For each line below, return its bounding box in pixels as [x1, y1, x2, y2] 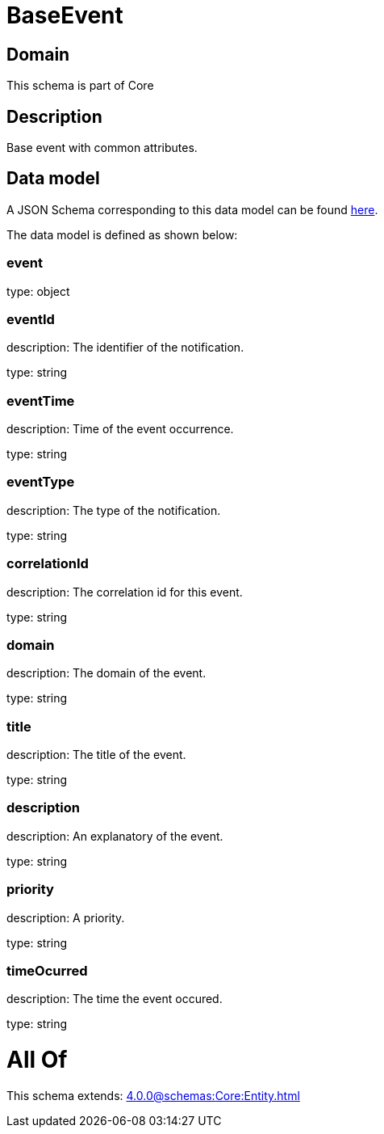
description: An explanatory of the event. [6, 828, 223, 843]
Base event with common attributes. [6, 141, 198, 155]
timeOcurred [6, 962, 88, 979]
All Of [6, 1046, 68, 1074]
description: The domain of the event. [6, 666, 207, 681]
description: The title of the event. [6, 748, 186, 762]
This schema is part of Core [6, 78, 154, 93]
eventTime [6, 392, 75, 409]
